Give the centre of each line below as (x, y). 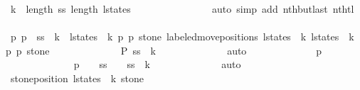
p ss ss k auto (157, 64)
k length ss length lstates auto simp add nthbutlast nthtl (182, 9)
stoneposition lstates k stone (77, 78)
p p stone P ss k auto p (164, 50)
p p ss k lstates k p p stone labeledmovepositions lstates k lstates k (182, 36)
